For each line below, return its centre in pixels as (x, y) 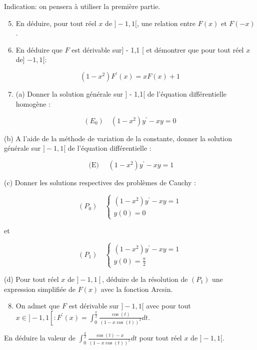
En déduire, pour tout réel (56, 23)
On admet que (38, 306)
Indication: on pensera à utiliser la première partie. (82, 6)
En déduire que (39, 49)
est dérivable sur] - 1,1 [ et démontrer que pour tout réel (158, 49)
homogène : (33, 104)
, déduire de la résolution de (145, 279)
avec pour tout (168, 306)
